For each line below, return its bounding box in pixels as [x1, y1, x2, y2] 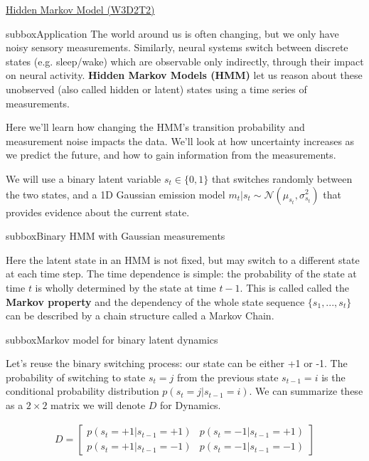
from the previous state [176, 369, 279, 384]
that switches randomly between [211, 171, 353, 186]
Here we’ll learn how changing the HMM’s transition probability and [6, 120, 305, 134]
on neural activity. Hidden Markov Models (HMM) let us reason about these [6, 68, 363, 83]
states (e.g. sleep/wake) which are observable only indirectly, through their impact [6, 53, 364, 68]
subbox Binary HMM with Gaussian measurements [6, 228, 225, 243]
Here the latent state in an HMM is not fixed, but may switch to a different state [6, 252, 360, 267]
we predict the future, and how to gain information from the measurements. [6, 147, 336, 162]
